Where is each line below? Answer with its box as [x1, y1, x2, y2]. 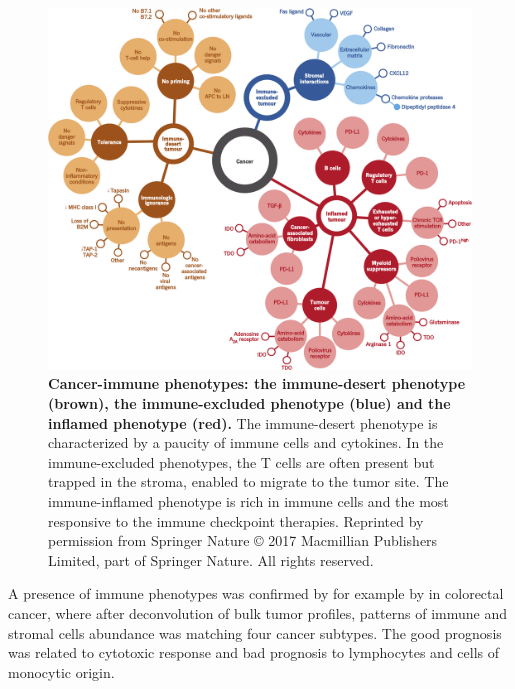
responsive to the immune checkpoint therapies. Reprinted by [48, 510, 424, 531]
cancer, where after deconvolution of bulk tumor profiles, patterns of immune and [8, 603, 507, 624]
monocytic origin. [8, 661, 115, 682]
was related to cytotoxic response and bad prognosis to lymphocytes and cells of [8, 642, 500, 663]
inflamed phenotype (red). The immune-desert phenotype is [48, 412, 438, 433]
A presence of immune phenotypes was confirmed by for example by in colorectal [8, 583, 504, 604]
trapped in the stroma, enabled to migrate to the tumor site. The [48, 471, 449, 492]
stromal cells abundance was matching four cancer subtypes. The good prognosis [8, 622, 502, 643]
